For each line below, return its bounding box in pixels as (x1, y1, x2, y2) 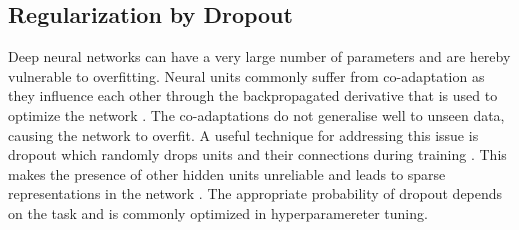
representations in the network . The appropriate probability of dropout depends (8, 183, 503, 204)
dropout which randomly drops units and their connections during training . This (8, 144, 507, 165)
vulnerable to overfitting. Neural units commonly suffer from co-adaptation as (8, 65, 485, 86)
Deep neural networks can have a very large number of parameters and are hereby (8, 46, 511, 67)
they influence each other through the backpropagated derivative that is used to (8, 85, 498, 106)
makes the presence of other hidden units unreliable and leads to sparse (8, 163, 446, 184)
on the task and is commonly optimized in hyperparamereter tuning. (8, 202, 428, 223)
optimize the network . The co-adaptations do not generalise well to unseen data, (8, 104, 505, 125)
